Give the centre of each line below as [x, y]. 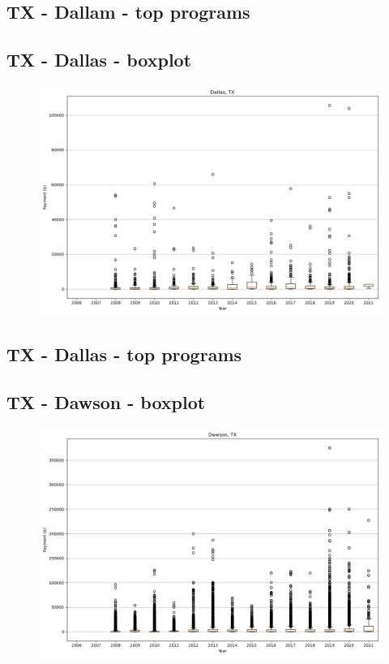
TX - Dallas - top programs [124, 354]
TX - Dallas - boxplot [99, 60]
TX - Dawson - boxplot [106, 402]
